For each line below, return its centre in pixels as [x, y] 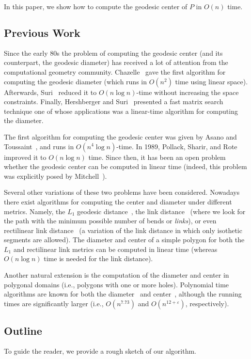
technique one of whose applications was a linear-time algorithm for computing [121, 111]
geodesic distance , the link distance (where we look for [161, 211]
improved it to [25, 157]
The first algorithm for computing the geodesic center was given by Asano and [120, 136]
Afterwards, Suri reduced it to [50, 92]
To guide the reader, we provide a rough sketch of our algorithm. [100, 351]
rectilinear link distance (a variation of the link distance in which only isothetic [123, 230]
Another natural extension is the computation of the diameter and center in [117, 275]
